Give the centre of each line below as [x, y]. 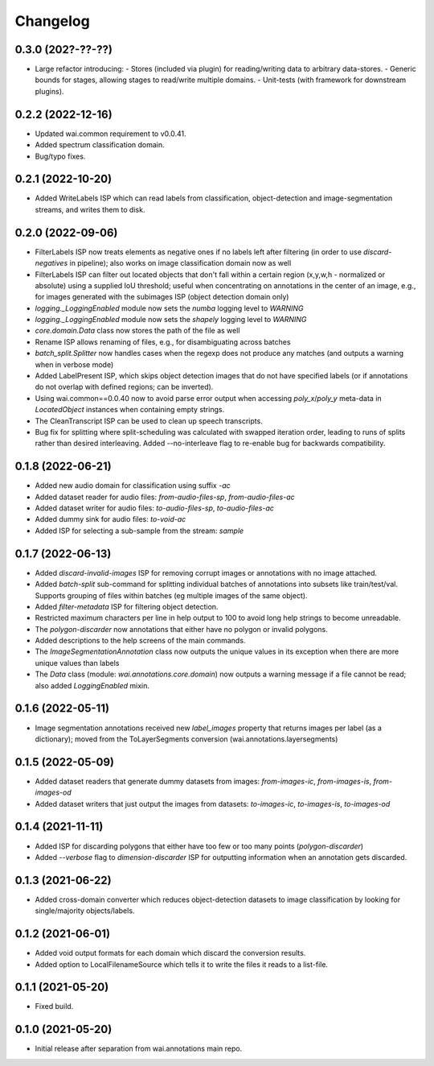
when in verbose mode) [74, 364]
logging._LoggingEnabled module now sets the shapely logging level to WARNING [171, 320]
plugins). [49, 91]
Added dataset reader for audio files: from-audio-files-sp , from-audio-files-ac [165, 497]
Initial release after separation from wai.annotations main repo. [139, 1049]
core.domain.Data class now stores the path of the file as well [137, 331]
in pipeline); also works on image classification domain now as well [180, 263]
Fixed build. [54, 1006]
